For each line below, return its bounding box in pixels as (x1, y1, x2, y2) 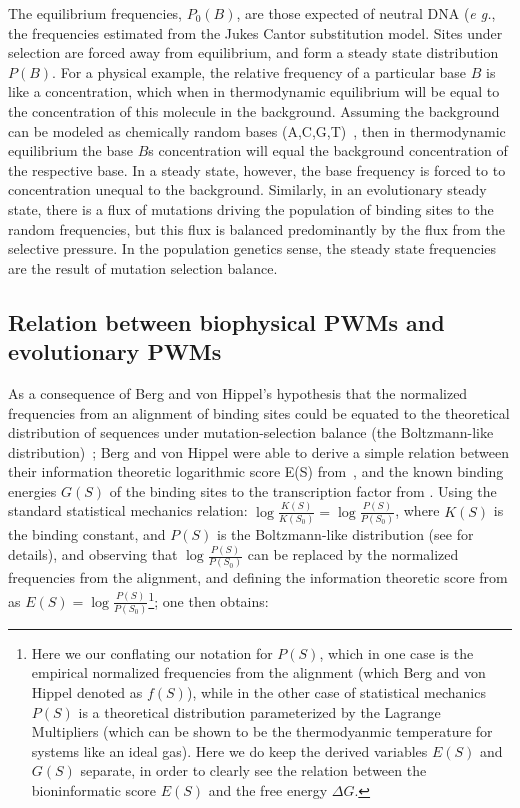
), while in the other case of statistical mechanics (186, 682, 486, 703)
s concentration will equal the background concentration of (148, 140, 508, 161)
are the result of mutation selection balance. (8, 257, 278, 278)
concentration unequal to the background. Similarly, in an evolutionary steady (8, 179, 487, 200)
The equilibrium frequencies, (8, 3, 183, 23)
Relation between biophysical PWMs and (8, 306, 445, 337)
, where (395, 500, 440, 521)
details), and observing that (8, 544, 178, 564)
